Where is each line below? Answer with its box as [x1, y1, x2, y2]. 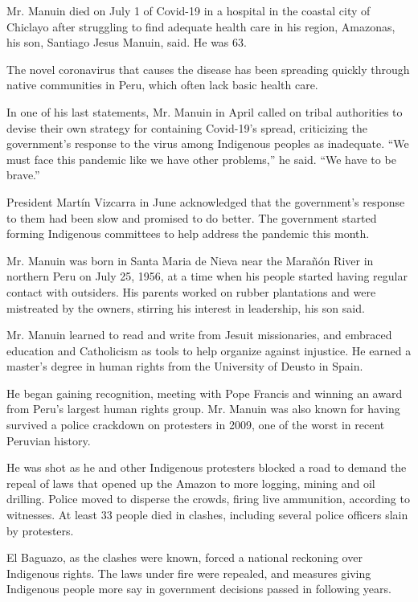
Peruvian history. [6, 432, 91, 448]
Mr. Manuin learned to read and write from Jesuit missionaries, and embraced [6, 326, 392, 343]
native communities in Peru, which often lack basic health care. [6, 76, 318, 93]
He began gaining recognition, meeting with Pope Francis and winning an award [6, 384, 403, 401]
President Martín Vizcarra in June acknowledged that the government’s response [6, 193, 405, 210]
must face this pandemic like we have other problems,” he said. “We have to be [6, 150, 396, 167]
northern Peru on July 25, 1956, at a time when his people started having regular [6, 268, 408, 285]
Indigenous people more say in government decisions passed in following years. [6, 580, 391, 597]
